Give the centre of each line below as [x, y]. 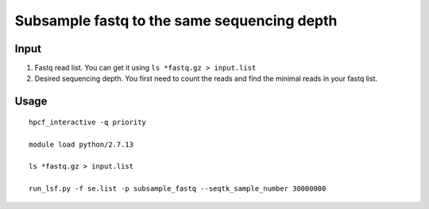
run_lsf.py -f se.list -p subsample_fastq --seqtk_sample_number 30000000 [178, 189]
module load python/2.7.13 [81, 144]
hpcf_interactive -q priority [88, 122]
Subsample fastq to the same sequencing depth [176, 21]
